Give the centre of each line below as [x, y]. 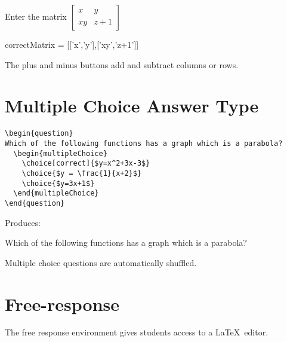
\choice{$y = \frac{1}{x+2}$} [82, 173]
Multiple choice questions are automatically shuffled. [101, 262]
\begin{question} [39, 134]
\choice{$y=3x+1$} [58, 183]
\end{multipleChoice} [56, 193]
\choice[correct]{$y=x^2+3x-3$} [86, 164]
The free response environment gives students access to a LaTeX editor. [137, 332]
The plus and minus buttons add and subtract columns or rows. [122, 64]
